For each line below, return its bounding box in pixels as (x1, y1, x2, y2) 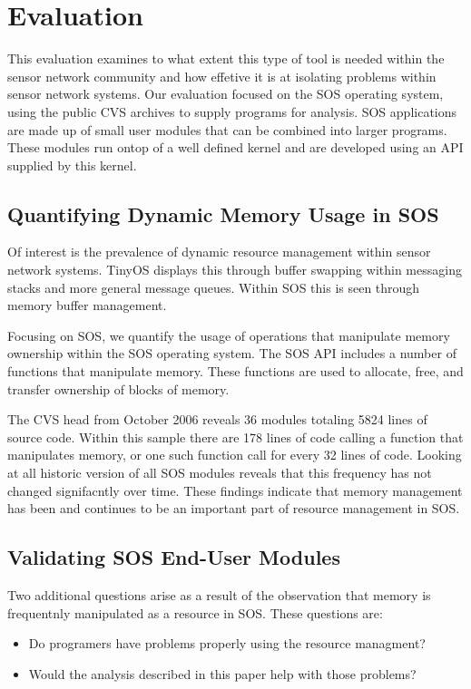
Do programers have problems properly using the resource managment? (28, 634, 426, 653)
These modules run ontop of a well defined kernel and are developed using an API (7, 138, 464, 157)
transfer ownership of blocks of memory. (7, 379, 230, 398)
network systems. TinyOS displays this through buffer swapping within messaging (7, 260, 462, 279)
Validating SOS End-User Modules (7, 543, 340, 571)
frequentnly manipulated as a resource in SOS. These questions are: (7, 603, 383, 622)
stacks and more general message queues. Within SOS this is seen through (7, 277, 420, 296)
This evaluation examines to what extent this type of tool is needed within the (7, 49, 445, 68)
